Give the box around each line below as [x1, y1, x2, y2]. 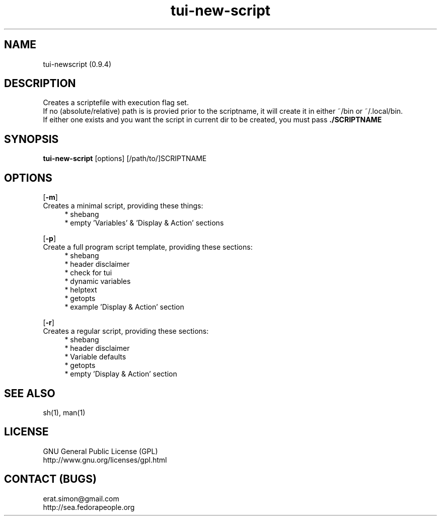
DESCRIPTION [4, 77, 76, 90]
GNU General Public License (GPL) [43, 447, 158, 456]
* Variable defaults [64, 352, 126, 361]
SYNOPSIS [4, 132, 59, 145]
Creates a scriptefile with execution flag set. [43, 98, 189, 107]
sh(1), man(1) [43, 408, 86, 417]
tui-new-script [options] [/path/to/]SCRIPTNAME [43, 154, 207, 163]
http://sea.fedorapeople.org [43, 502, 135, 511]
